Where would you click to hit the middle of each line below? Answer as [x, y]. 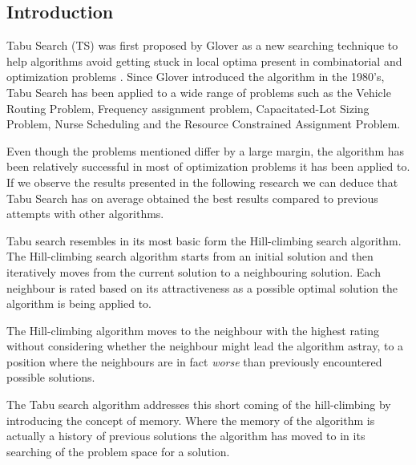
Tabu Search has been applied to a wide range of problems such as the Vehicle [199, 92]
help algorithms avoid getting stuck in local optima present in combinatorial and [204, 61]
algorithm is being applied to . [79, 303]
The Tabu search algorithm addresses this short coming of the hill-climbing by [199, 404]
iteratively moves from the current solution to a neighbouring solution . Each [194, 271]
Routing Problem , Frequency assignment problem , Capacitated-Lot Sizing [188, 108]
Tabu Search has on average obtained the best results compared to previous [192, 198]
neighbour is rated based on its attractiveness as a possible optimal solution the [202, 287]
